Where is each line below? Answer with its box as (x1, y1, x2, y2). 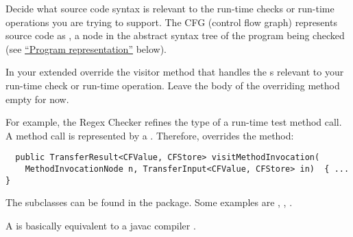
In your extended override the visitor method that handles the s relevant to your (5, 65, 344, 79)
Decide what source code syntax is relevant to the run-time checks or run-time (5, 1, 334, 15)
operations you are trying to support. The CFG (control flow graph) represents (5, 14, 337, 29)
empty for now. (5, 91, 69, 106)
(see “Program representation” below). (5, 41, 167, 56)
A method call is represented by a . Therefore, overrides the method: (5, 128, 294, 142)
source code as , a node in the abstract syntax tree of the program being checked (5, 28, 345, 43)
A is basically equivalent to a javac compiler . (5, 218, 196, 232)
